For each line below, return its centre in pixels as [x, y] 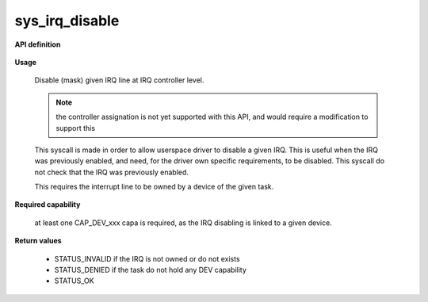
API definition [38, 44]
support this [75, 128]
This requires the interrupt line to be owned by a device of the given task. [154, 187]
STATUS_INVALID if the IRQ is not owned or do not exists [147, 258]
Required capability [48, 205]
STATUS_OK [74, 281]
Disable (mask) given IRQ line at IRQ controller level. [119, 80]
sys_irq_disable [67, 21]
